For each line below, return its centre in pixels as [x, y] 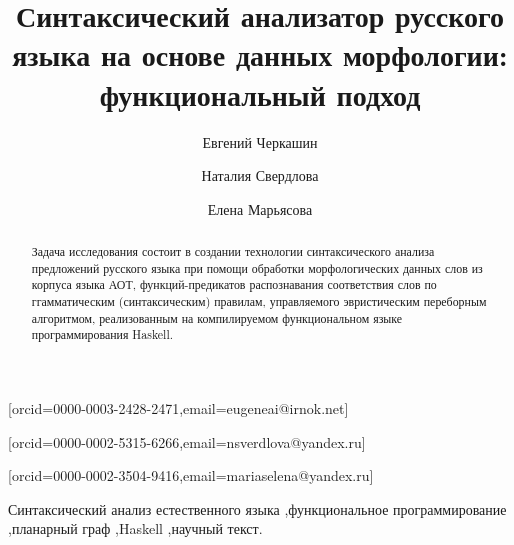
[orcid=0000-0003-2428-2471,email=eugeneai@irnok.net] [178, 408]
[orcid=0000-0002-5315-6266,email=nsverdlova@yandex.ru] [187, 441]
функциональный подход [260, 93]
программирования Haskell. [102, 334]
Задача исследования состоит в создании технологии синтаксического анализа [233, 251]
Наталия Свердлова [260, 175]
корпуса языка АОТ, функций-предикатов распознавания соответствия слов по [234, 284]
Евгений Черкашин [260, 141]
